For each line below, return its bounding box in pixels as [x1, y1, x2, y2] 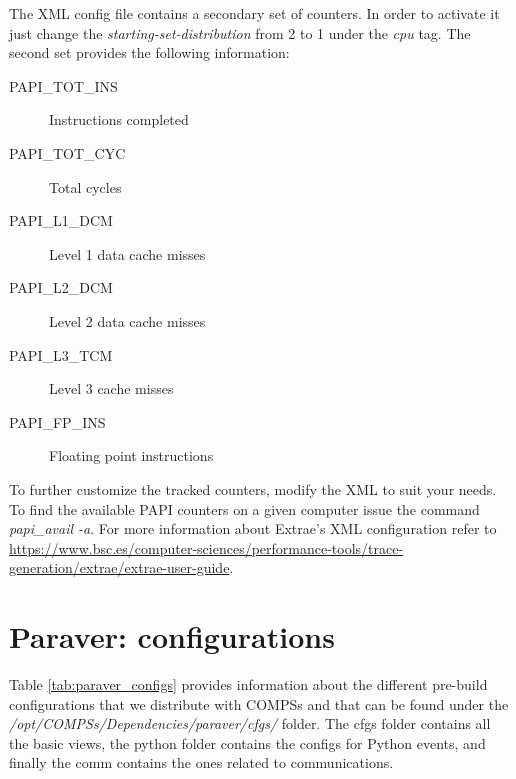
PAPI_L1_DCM [9, 210, 113, 231]
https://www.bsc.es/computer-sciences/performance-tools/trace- [9, 537, 404, 558]
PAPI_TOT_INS [9, 75, 118, 96]
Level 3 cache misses [49, 378, 174, 399]
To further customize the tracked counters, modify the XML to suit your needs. [9, 478, 497, 499]
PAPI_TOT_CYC [9, 142, 126, 163]
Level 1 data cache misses [49, 243, 206, 264]
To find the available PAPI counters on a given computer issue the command [9, 498, 480, 519]
